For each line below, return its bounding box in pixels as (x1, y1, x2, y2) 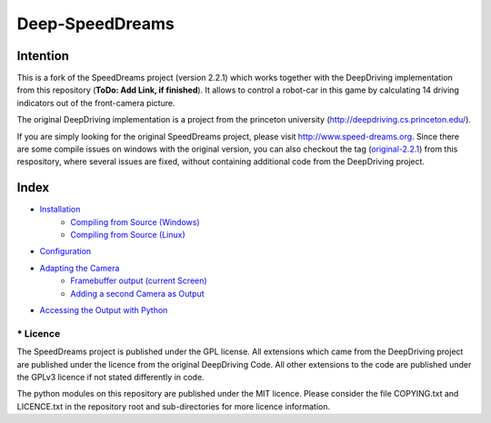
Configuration (39, 246, 92, 257)
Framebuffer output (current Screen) (70, 275, 208, 286)
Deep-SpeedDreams (16, 14, 175, 34)
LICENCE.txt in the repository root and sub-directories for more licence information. (16, 400, 331, 412)
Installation (39, 204, 81, 215)
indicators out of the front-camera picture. (16, 97, 175, 108)
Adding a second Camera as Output (70, 288, 205, 299)
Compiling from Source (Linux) (70, 230, 185, 241)
